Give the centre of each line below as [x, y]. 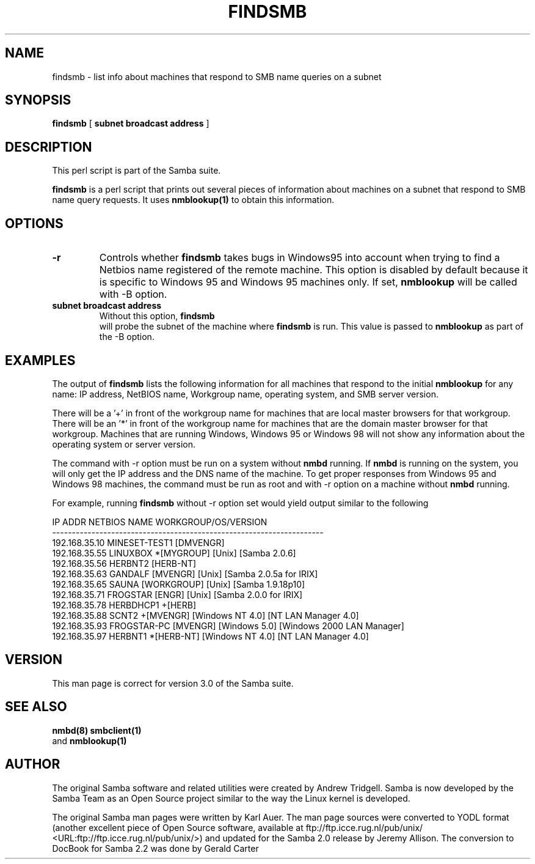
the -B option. [127, 337]
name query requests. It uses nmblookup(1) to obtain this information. [193, 200]
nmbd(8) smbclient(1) [97, 730]
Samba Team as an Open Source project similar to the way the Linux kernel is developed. [231, 798]
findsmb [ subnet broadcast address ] [131, 124]
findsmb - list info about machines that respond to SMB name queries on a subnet [217, 76]
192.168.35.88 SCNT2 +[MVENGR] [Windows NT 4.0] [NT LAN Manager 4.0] [206, 615]
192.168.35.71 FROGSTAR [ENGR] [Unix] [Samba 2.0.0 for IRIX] [177, 594]
